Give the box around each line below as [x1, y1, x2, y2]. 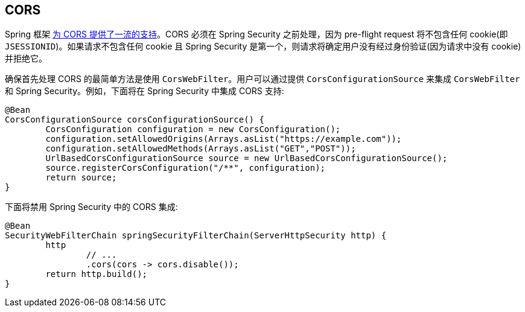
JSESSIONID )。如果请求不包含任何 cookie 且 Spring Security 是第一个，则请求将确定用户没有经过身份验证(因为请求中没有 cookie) [5, 41, 521, 52]
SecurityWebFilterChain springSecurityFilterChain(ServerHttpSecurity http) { [5, 231, 387, 241]
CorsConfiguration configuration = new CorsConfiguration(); [45, 124, 341, 135]
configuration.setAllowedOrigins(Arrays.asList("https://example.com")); [45, 134, 402, 144]
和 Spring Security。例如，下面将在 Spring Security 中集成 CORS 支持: [5, 86, 284, 97]
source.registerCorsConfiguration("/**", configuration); [45, 163, 326, 173]
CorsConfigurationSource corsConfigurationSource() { [5, 115, 264, 125]
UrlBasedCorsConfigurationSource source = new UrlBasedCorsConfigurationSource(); [45, 153, 448, 164]
